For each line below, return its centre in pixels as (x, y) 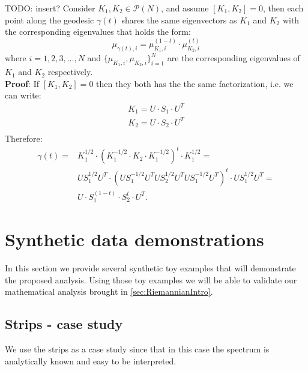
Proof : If (22, 83)
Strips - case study (64, 324)
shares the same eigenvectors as (179, 20)
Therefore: (24, 138)
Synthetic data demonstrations (134, 239)
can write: (23, 95)
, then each (283, 8)
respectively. (70, 72)
